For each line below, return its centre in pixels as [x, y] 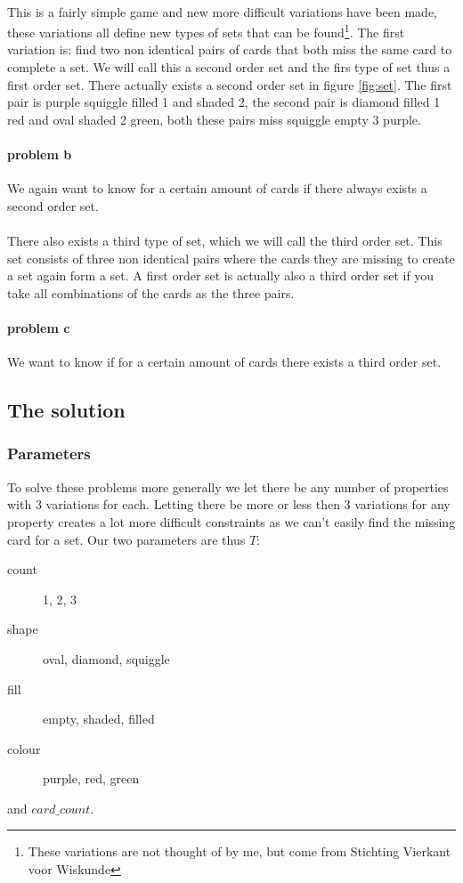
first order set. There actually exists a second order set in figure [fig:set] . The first [230, 84]
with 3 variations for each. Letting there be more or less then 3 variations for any [229, 504]
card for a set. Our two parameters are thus [126, 539]
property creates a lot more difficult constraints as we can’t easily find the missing [231, 521]
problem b [40, 154]
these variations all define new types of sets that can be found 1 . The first [206, 31]
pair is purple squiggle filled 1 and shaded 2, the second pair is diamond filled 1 [224, 102]
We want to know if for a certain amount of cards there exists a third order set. [224, 362]
